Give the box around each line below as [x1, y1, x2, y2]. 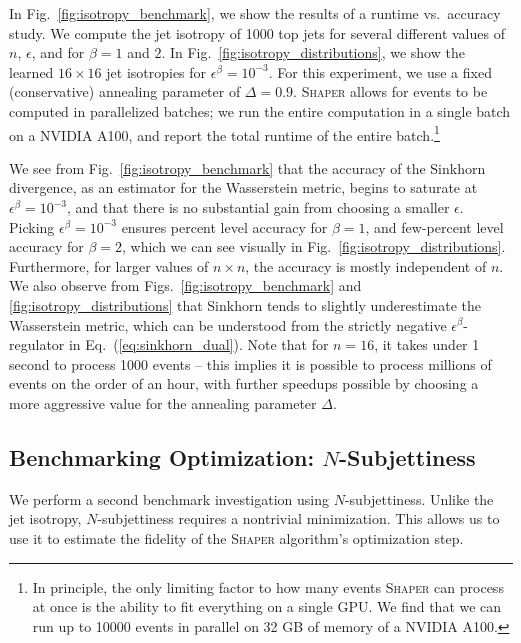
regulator [9, 334, 65, 355]
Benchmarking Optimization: [9, 441, 315, 472]
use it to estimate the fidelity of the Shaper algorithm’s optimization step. [9, 527, 464, 548]
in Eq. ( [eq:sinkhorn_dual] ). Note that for [68, 334, 329, 355]
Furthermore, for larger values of [9, 255, 209, 276]
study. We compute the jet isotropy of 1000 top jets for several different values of [9, 22, 505, 43]
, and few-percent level [365, 216, 504, 237]
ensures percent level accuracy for [121, 216, 328, 237]
